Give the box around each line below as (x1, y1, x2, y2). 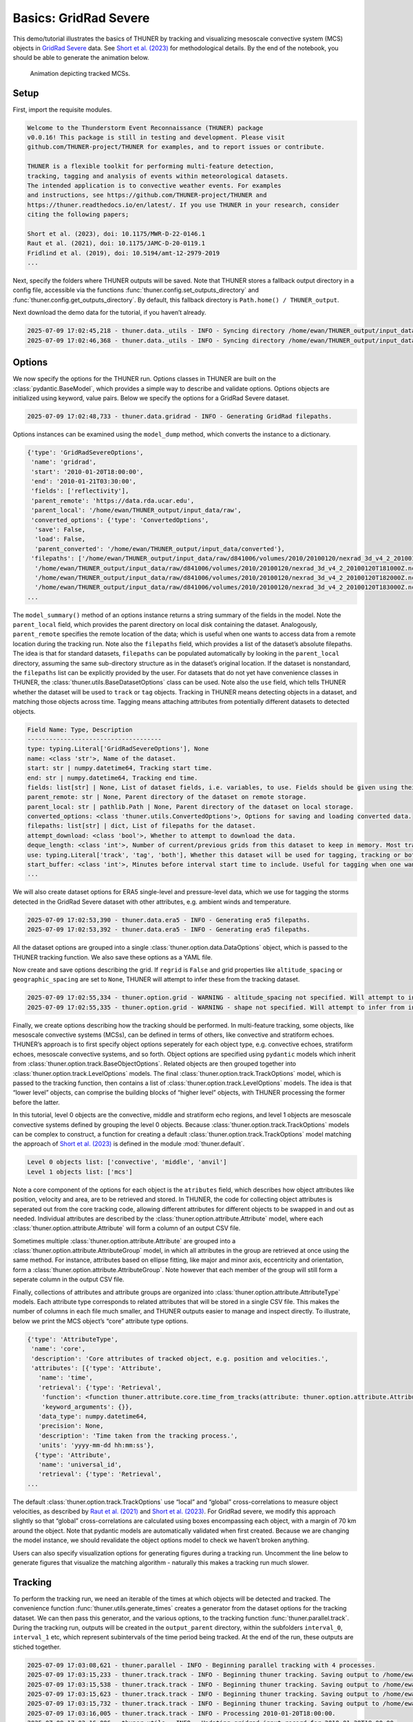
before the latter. (12, 1098, 60, 1106)
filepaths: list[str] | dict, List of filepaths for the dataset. (27, 822, 256, 830)
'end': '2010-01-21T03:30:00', (31, 477, 137, 486)
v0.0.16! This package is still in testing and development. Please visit (27, 134, 286, 141)
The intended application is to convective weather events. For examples (27, 181, 282, 189)
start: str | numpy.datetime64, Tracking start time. (27, 765, 213, 772)
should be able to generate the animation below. (12, 54, 149, 62)
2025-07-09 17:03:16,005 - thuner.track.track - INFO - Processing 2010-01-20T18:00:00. (27, 1709, 337, 1717)
